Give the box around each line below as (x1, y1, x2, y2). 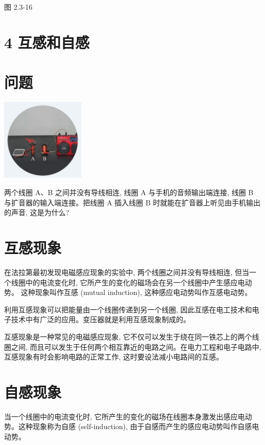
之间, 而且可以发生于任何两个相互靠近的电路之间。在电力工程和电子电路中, (11, 341, 261, 352)
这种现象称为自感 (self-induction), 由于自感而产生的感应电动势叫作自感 (18, 421, 252, 432)
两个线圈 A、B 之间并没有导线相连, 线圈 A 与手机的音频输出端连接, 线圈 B (4, 187, 254, 198)
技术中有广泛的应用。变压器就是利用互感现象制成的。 (11, 314, 190, 325)
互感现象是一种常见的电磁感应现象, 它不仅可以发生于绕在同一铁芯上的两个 (4, 331, 252, 342)
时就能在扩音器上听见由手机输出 (153, 197, 261, 207)
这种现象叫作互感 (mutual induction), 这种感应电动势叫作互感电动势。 (20, 287, 252, 298)
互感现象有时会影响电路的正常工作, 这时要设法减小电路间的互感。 (4, 351, 224, 362)
